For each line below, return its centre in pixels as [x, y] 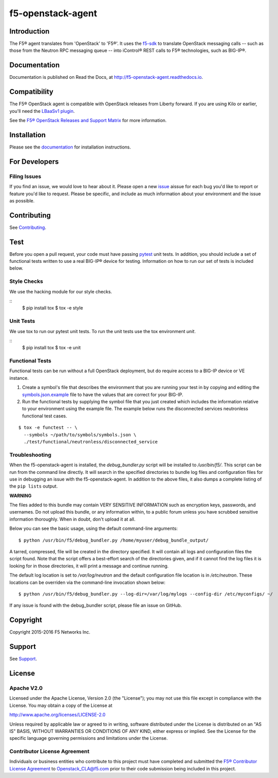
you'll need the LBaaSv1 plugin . [42, 111]
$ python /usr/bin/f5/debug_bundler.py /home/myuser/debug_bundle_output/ [114, 540]
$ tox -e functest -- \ [48, 428]
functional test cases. [45, 416]
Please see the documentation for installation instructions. [70, 147]
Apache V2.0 [26, 688]
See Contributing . [28, 227]
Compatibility [31, 92]
